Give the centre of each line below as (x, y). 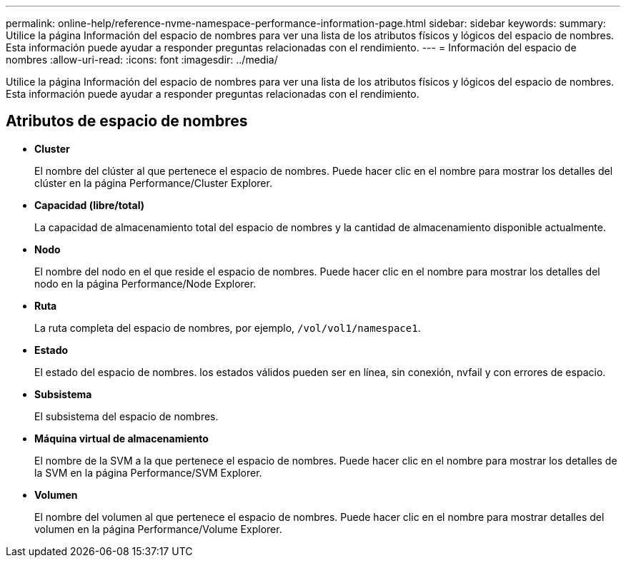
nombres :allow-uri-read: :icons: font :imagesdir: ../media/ (142, 60)
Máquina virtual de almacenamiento (121, 438)
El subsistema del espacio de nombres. (126, 416)
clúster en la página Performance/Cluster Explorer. (153, 183)
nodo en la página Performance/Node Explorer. (145, 283)
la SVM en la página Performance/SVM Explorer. (148, 472)
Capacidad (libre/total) (89, 205)
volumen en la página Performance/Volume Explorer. (158, 529)
